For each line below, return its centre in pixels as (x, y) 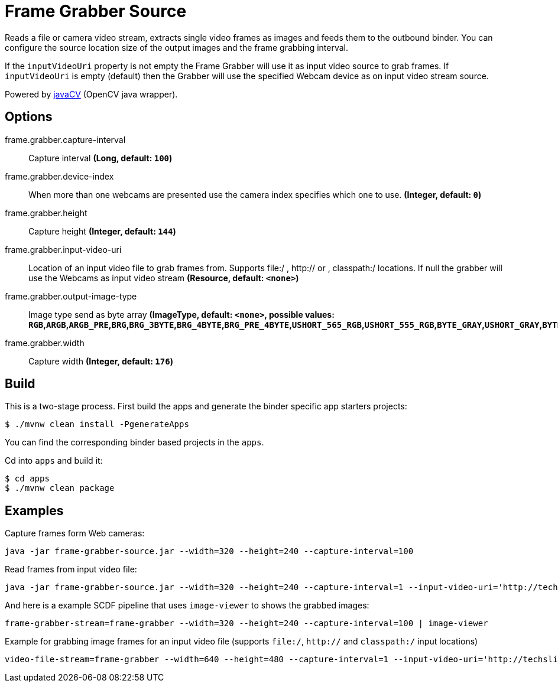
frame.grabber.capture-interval (65, 139)
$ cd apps (27, 479)
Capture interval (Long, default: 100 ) (100, 158)
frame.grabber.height (46, 213)
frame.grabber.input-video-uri (63, 249)
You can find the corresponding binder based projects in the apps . (134, 442)
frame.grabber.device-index (59, 176)
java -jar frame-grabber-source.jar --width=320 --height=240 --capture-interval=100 (209, 551)
